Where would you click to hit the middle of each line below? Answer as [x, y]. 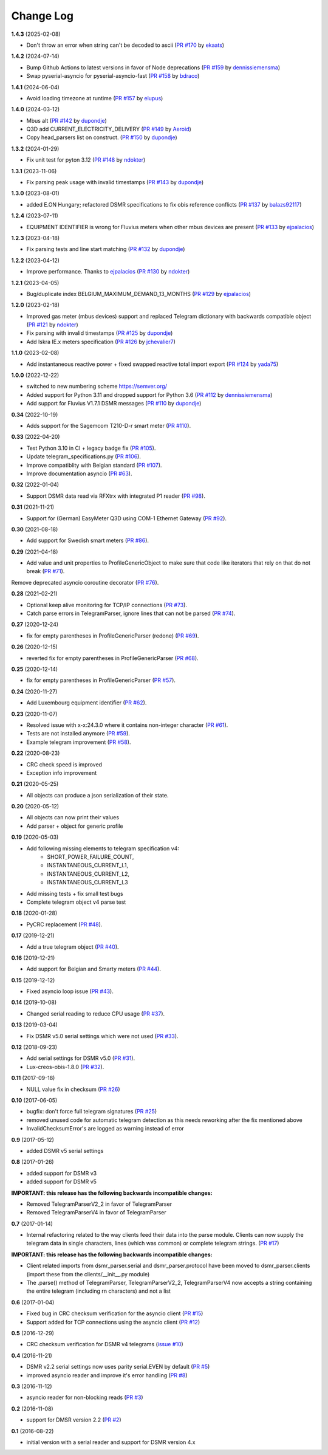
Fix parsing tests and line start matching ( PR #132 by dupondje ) [106, 249]
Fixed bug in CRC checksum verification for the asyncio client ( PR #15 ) [115, 1313]
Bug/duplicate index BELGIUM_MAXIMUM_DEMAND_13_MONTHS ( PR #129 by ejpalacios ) [139, 294]
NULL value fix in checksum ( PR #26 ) [73, 1089]
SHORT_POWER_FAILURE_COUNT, [91, 857]
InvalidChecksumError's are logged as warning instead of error [105, 1129]
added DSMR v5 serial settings [65, 1151]
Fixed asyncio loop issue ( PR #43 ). [70, 991]
